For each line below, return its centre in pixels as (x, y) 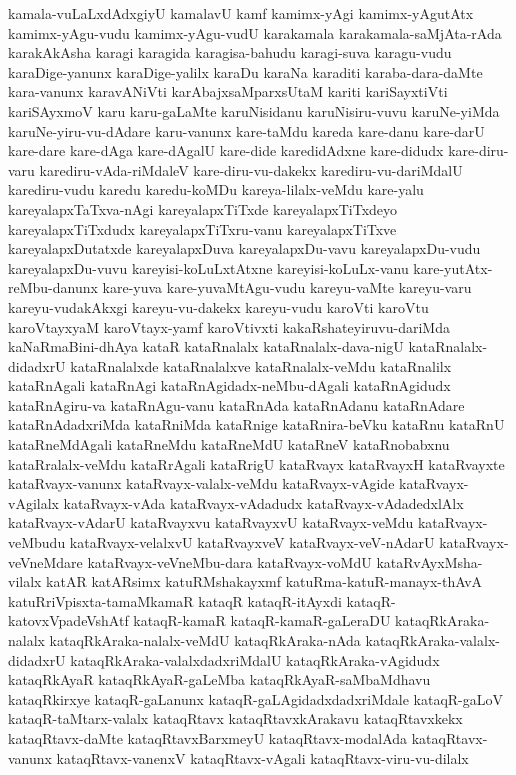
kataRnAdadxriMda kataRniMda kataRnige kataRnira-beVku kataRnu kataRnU (256, 424)
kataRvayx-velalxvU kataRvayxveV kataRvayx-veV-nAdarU (252, 542)
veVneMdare (45, 561)
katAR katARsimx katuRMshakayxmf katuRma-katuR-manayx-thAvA (264, 581)
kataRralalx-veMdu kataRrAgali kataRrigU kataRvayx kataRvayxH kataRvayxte (256, 463)
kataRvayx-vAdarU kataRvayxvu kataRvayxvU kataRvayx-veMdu (211, 522)
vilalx (25, 581)
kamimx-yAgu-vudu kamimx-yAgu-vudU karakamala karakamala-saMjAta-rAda (255, 32)
